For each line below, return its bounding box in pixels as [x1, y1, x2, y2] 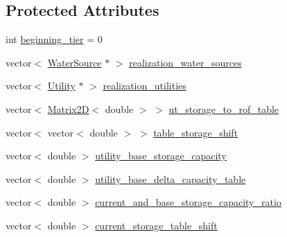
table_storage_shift [153, 125, 238, 139]
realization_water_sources [129, 55, 242, 69]
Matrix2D [47, 101, 89, 116]
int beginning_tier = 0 [6, 32, 103, 46]
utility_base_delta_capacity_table [95, 171, 246, 186]
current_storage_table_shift [95, 218, 218, 232]
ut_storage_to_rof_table [168, 101, 279, 116]
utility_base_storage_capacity [95, 148, 227, 163]
